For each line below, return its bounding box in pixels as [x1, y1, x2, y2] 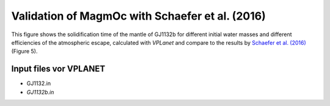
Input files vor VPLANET [11, 64, 106, 74]
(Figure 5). [11, 48, 38, 55]
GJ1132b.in [26, 88, 54, 96]
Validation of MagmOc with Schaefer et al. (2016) [11, 9, 266, 23]
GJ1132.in [26, 80, 51, 87]
